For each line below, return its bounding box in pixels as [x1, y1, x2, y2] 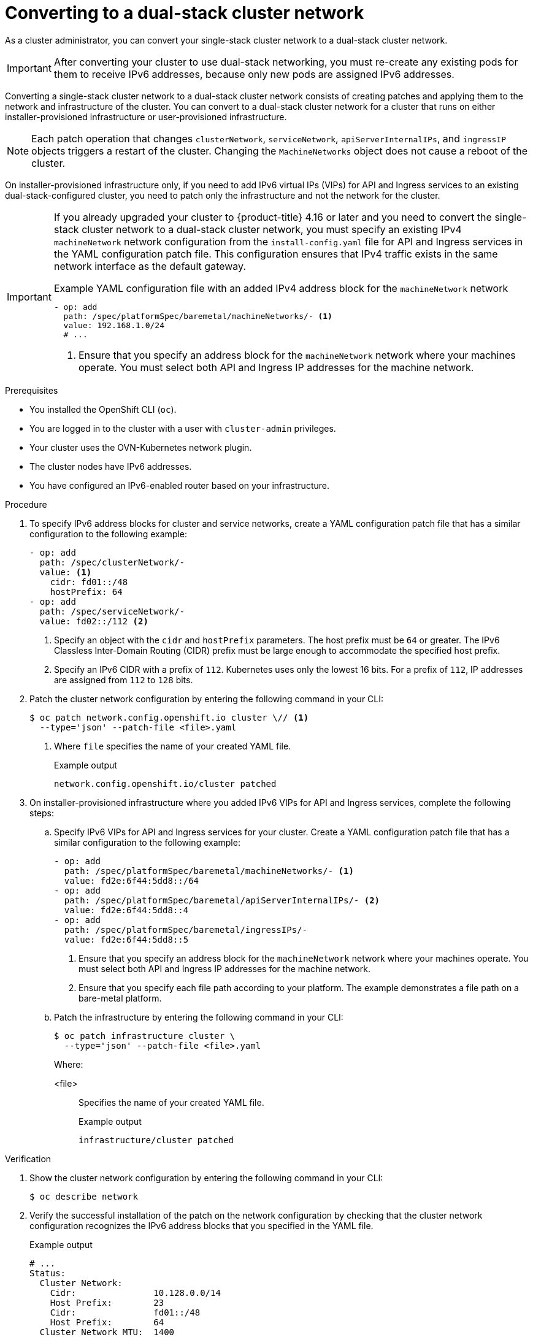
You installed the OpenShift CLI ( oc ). [29, 404, 177, 415]
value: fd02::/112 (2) [39, 616, 148, 626]
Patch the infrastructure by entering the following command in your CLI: [54, 1011, 343, 1022]
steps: [29, 807, 54, 818]
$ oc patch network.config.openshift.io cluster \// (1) [29, 712, 309, 722]
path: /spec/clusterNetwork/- [39, 557, 185, 567]
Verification [5, 1153, 52, 1164]
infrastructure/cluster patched [79, 1135, 234, 1145]
